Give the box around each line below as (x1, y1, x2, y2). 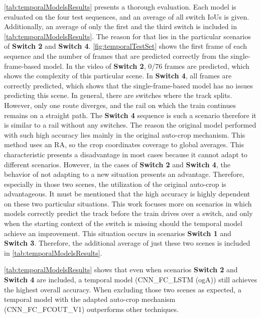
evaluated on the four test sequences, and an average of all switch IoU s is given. (4, 11, 249, 22)
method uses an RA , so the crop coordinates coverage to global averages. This (4, 139, 244, 150)
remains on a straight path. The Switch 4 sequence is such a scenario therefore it (4, 110, 256, 120)
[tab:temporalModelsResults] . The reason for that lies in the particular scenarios (4, 31, 251, 41)
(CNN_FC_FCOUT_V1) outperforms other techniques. (4, 303, 179, 314)
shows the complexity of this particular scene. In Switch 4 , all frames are (4, 70, 232, 81)
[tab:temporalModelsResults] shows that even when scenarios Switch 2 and (4, 264, 238, 275)
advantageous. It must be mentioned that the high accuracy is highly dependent (4, 188, 250, 199)
